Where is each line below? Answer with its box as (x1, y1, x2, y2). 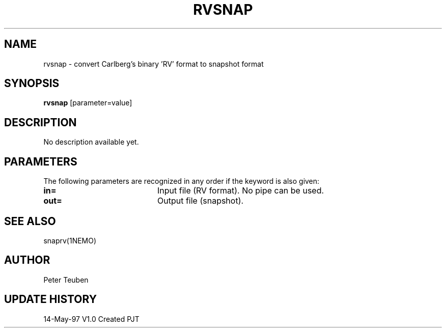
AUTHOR (4, 254, 50, 267)
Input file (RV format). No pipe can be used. (157, 185, 324, 196)
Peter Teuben (43, 275, 89, 284)
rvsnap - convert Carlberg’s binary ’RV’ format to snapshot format (43, 59, 264, 68)
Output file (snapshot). (157, 196, 244, 206)
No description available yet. (43, 137, 139, 147)
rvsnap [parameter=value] (43, 98, 132, 107)
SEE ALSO (4, 214, 56, 228)
